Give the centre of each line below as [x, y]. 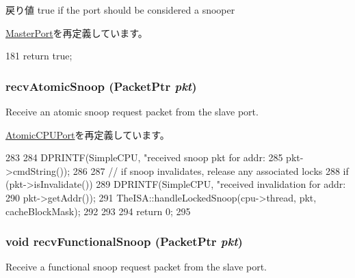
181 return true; [39, 56]
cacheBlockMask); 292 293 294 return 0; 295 [98, 211]
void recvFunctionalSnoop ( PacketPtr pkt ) [124, 241]
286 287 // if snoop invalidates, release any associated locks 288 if [211, 170]
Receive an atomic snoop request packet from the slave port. [132, 111]
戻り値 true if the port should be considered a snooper [120, 10]
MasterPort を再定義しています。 [77, 32]
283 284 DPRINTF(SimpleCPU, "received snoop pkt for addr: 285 [144, 157]
